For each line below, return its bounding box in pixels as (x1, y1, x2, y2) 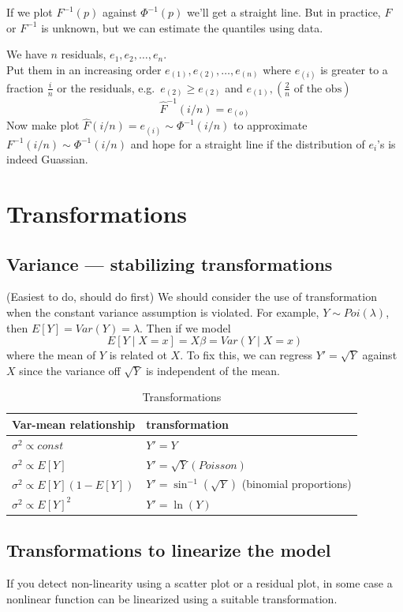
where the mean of (6, 347, 96, 363)
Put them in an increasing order (6, 61, 162, 77)
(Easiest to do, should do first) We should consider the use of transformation (6, 288, 377, 305)
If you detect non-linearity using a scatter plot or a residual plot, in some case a (6, 575, 393, 591)
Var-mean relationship (12, 415, 136, 432)
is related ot (109, 347, 167, 363)
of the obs (293, 83, 342, 95)
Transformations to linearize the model (6, 538, 331, 562)
